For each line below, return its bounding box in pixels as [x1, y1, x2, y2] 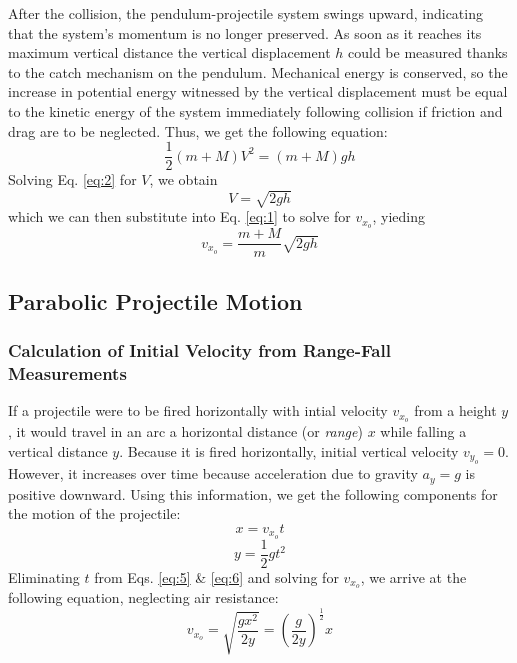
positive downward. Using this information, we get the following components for [8, 483, 498, 504]
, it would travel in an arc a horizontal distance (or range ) [8, 421, 363, 442]
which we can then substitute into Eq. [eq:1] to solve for [8, 206, 351, 227]
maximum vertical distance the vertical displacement [8, 42, 331, 63]
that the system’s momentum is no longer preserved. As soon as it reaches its [8, 22, 482, 43]
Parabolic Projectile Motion [8, 285, 303, 316]
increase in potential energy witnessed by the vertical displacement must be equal [8, 81, 508, 102]
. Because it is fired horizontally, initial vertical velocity [119, 440, 459, 461]
